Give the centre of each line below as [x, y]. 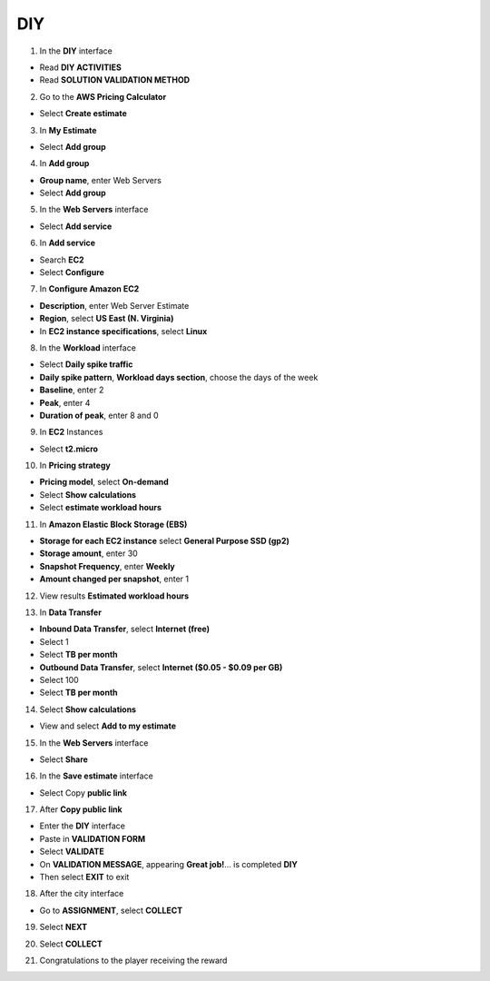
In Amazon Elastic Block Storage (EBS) [113, 524]
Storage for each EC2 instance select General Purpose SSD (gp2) [165, 541]
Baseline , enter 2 [72, 390]
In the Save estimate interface [96, 776]
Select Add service [76, 226]
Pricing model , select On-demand [104, 482]
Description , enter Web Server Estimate [114, 305]
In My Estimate [68, 130]
